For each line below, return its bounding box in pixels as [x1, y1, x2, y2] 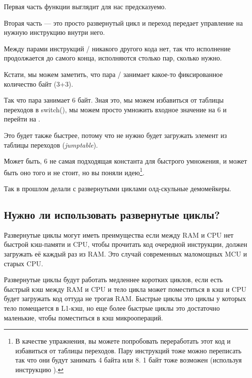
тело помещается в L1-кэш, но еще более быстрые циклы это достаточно [4, 302, 220, 313]
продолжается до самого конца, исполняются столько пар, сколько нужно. [4, 53, 222, 63]
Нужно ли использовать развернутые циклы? [4, 207, 220, 222]
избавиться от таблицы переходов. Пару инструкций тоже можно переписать [15, 345, 242, 355]
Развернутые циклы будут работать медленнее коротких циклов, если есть [4, 274, 223, 285]
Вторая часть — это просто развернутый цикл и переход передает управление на [4, 17, 243, 28]
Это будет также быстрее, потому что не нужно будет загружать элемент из [4, 130, 227, 140]
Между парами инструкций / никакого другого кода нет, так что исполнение [4, 43, 231, 53]
